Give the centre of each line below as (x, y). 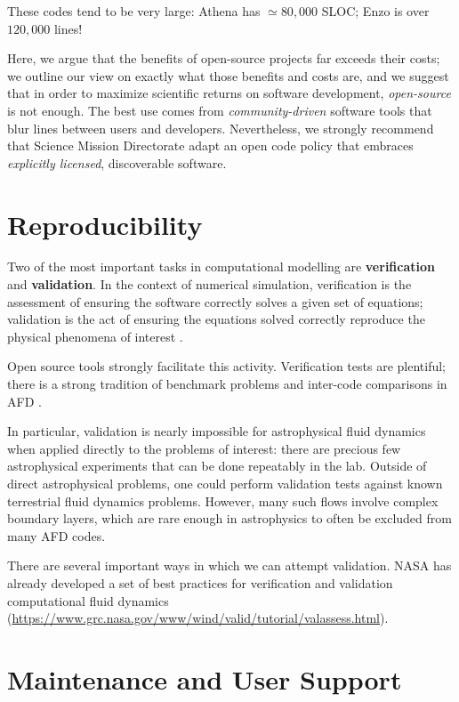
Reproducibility (105, 224)
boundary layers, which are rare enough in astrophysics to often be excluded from (229, 518)
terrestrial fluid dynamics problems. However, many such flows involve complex (223, 500)
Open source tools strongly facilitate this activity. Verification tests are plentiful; (226, 366)
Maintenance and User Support (205, 678)
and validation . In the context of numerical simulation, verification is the (209, 284)
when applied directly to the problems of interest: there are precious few (204, 448)
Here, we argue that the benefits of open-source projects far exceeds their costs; (224, 58)
